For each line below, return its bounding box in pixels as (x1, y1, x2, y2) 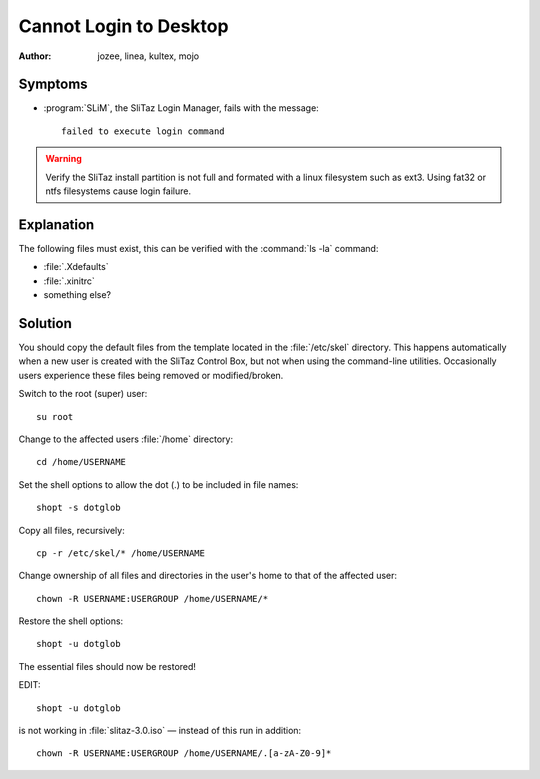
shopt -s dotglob (36, 502, 121, 514)
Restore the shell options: (18, 615, 124, 627)
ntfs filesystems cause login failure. (45, 185, 192, 197)
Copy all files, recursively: (18, 524, 125, 536)
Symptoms (18, 76, 89, 93)
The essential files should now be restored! (18, 660, 197, 672)
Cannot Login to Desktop (18, 15, 229, 37)
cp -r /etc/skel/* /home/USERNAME (36, 547, 205, 559)
